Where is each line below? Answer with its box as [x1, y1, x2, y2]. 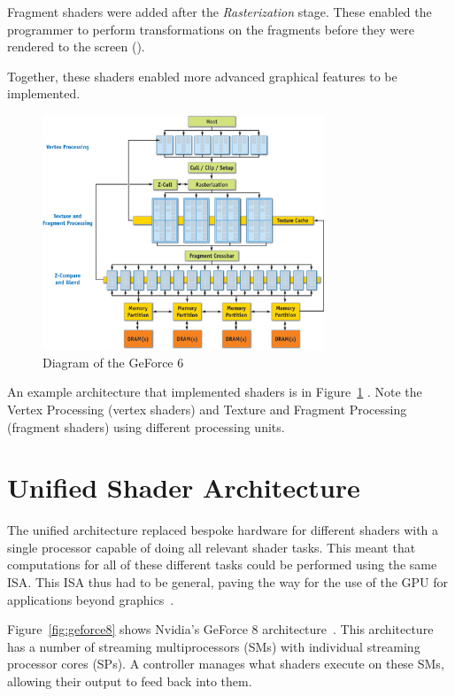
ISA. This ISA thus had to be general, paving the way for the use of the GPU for [7, 573, 449, 592]
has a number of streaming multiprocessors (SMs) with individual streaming [7, 637, 420, 655]
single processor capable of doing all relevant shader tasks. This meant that [7, 537, 416, 556]
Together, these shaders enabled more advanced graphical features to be [7, 66, 397, 85]
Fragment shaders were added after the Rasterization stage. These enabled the [7, 3, 432, 20]
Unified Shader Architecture [7, 469, 360, 506]
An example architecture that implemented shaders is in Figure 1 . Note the [7, 383, 422, 401]
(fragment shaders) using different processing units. [7, 417, 285, 436]
